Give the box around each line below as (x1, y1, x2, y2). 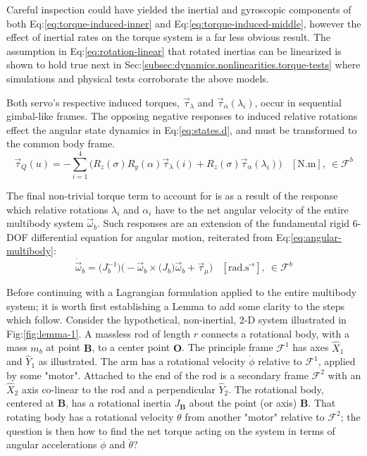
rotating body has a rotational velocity (6, 409, 174, 424)
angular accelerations (6, 437, 97, 452)
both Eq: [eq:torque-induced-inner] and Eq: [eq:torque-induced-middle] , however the (6, 16, 361, 30)
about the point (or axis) (189, 395, 297, 410)
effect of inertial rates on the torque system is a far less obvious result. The (6, 30, 331, 44)
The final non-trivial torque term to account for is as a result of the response (6, 188, 338, 203)
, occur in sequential (254, 94, 342, 109)
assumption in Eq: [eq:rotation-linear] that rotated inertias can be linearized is (6, 43, 342, 58)
